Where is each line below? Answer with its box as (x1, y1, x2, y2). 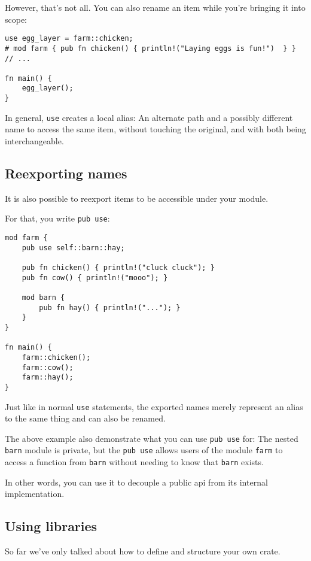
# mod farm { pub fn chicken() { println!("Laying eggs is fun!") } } (5, 44, 296, 53)
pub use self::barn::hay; (22, 243, 125, 252)
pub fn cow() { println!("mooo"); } (22, 273, 168, 282)
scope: (5, 13, 28, 25)
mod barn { (22, 293, 65, 302)
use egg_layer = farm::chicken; (5, 34, 133, 43)
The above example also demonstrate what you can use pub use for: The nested (5, 432, 298, 444)
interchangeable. (5, 135, 64, 147)
